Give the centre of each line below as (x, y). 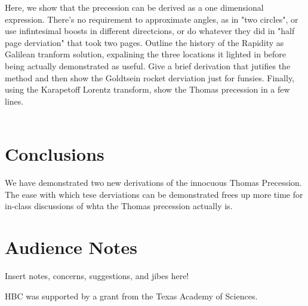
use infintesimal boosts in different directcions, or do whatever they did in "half (150, 31)
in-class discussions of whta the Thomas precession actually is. (119, 206)
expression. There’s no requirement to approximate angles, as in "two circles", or (152, 19)
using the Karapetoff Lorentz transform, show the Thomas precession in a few (147, 89)
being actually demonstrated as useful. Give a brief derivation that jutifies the (148, 65)
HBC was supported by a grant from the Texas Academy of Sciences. (131, 296)
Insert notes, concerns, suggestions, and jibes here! (97, 275)
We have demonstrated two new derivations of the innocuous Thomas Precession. (153, 183)
